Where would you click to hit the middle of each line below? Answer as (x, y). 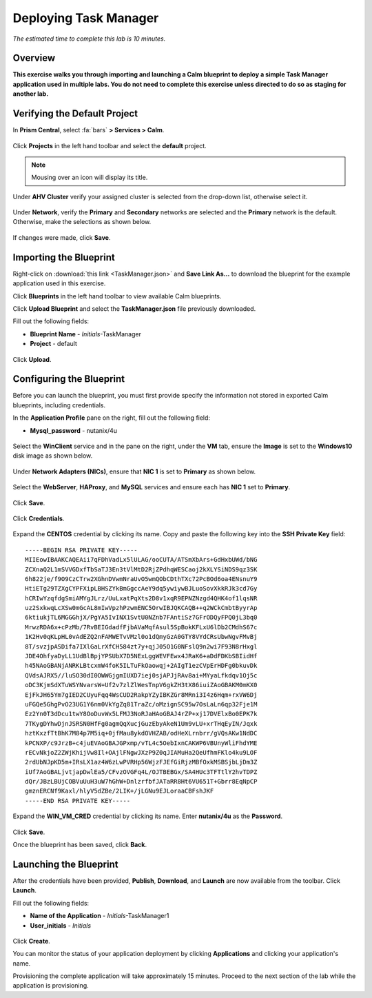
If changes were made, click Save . (62, 237)
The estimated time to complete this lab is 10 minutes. (89, 39)
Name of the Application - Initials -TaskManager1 (100, 916)
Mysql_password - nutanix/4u (73, 430)
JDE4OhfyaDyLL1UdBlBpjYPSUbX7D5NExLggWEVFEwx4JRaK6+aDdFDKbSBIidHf (141, 656)
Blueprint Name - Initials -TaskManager (85, 334)
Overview (34, 58)
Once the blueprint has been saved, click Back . (80, 845)
